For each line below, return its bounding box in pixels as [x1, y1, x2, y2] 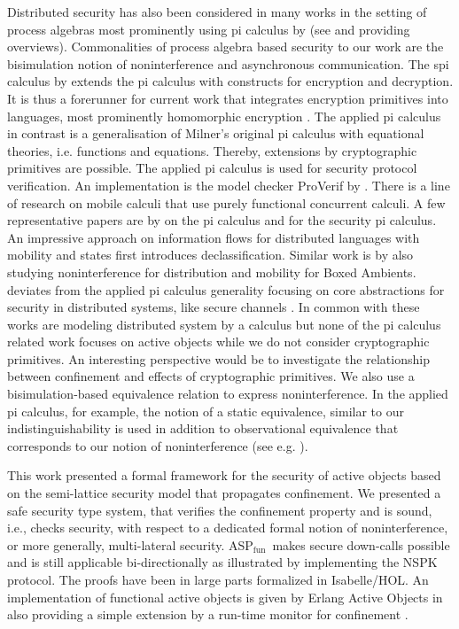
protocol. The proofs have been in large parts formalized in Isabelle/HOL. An [7, 571, 429, 588]
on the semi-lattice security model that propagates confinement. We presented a [7, 484, 441, 502]
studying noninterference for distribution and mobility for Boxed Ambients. [7, 262, 416, 281]
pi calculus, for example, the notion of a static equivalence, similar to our [7, 401, 404, 420]
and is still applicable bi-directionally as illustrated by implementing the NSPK [7, 553, 438, 571]
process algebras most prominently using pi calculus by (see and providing [7, 19, 410, 38]
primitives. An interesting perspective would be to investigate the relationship [7, 349, 430, 368]
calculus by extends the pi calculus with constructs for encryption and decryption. [7, 72, 454, 90]
